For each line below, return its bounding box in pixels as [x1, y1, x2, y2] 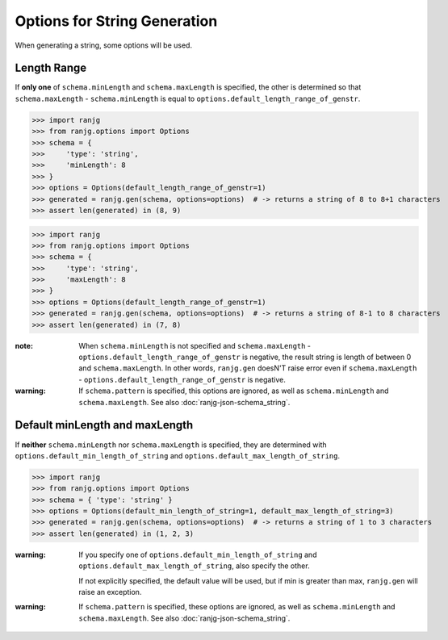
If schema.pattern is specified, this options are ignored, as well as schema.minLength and [78, 386, 389, 395]
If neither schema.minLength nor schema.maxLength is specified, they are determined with [15, 440, 327, 450]
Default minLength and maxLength [15, 418, 194, 432]
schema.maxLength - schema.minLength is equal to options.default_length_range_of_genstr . [15, 94, 361, 103]
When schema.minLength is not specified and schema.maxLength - [78, 341, 311, 350]
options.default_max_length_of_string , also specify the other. [78, 561, 310, 571]
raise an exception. [78, 587, 142, 596]
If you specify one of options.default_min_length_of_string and [78, 550, 317, 559]
